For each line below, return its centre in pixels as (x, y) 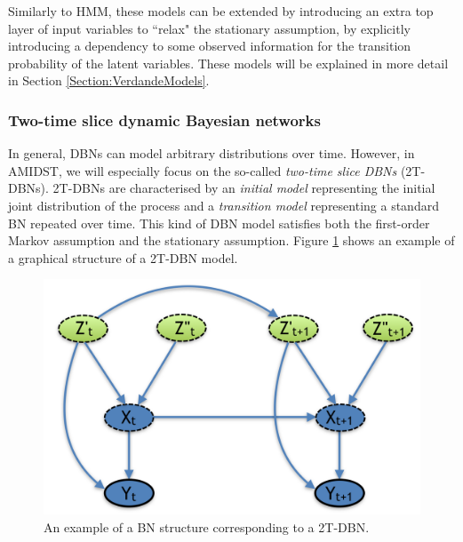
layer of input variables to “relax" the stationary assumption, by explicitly (209, 28)
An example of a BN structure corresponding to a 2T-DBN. (207, 526)
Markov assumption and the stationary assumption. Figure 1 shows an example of (231, 240)
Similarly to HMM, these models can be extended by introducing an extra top (221, 11)
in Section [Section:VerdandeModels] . (109, 80)
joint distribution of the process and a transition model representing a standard (224, 205)
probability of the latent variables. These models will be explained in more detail (228, 63)
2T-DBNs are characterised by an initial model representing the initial (244, 188)
